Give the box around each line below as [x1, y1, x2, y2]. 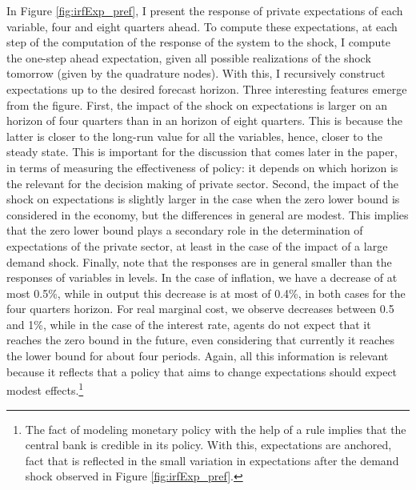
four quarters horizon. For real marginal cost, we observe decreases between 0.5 [6, 300, 394, 317]
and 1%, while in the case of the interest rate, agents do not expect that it [6, 315, 371, 332]
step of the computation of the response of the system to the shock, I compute [6, 34, 390, 50]
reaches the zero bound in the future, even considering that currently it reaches [6, 331, 395, 348]
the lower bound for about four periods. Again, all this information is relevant [6, 347, 389, 364]
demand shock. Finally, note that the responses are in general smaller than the [6, 253, 392, 270]
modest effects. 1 [6, 380, 84, 398]
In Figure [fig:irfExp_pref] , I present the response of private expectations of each [6, 2, 403, 18]
